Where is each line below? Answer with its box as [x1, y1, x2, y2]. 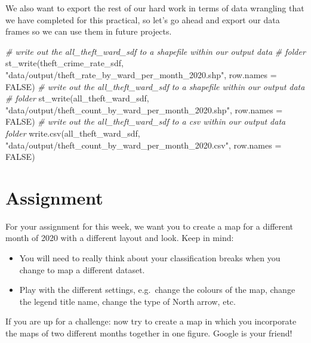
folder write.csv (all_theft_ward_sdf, [5, 126, 140, 139]
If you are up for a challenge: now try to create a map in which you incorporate [5, 315, 297, 327]
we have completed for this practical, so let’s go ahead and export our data [5, 13, 280, 26]
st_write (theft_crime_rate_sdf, [5, 57, 124, 69]
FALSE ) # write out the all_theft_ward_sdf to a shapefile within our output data [5, 80, 305, 92]
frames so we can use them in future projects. [5, 25, 172, 38]
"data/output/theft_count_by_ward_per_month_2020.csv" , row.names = [5, 138, 282, 151]
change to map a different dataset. [19, 263, 145, 276]
